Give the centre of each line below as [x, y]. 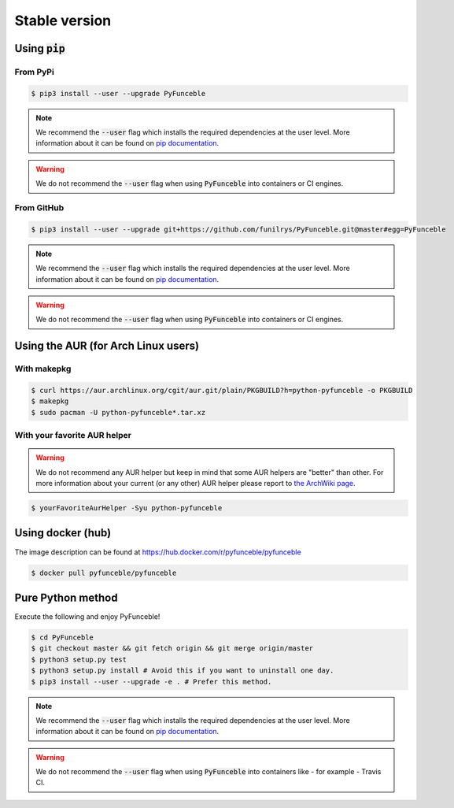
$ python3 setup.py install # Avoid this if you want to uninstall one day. [183, 671]
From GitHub [39, 208]
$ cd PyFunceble [63, 637]
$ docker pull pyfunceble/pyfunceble [104, 573]
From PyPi [34, 72]
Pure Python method [66, 597]
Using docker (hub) [63, 533]
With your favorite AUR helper [73, 436]
